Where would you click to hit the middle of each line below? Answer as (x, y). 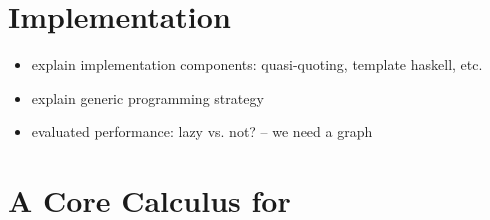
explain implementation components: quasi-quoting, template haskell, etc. (257, 64)
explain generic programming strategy (147, 97)
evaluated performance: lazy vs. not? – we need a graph (202, 131)
